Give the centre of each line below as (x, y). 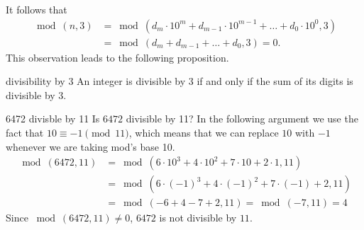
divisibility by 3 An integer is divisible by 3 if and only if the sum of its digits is (180, 81)
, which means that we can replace (204, 133)
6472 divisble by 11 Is (53, 119)
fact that (25, 133)
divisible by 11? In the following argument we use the (242, 119)
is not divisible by (198, 218)
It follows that (37, 9)
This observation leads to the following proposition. (117, 57)
